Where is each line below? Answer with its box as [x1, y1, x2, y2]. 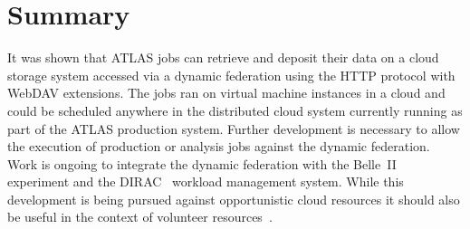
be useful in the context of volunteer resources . [7, 207, 273, 226]
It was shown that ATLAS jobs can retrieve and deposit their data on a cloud [7, 48, 439, 67]
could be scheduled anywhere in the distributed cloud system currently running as [7, 100, 463, 119]
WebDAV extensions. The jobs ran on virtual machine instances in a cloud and [7, 83, 446, 102]
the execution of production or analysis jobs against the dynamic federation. [7, 137, 430, 156]
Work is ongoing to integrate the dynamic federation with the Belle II [7, 154, 397, 173]
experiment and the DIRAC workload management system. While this [7, 172, 404, 191]
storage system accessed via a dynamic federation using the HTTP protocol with [7, 65, 456, 84]
